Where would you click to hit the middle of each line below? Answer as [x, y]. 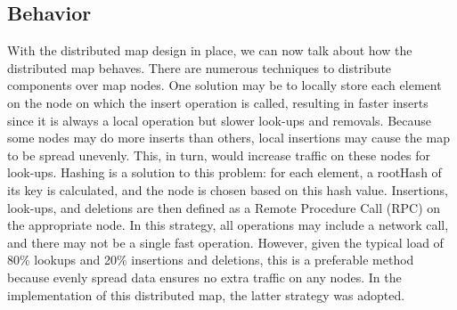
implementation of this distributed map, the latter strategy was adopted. [206, 294]
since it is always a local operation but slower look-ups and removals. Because [220, 120]
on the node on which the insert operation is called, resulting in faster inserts [218, 102]
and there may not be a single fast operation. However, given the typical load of [225, 242]
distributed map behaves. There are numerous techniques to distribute [200, 67]
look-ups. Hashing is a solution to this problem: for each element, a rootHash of [224, 172]
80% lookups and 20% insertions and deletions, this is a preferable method [211, 260]
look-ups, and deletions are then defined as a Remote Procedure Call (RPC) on [224, 207]
